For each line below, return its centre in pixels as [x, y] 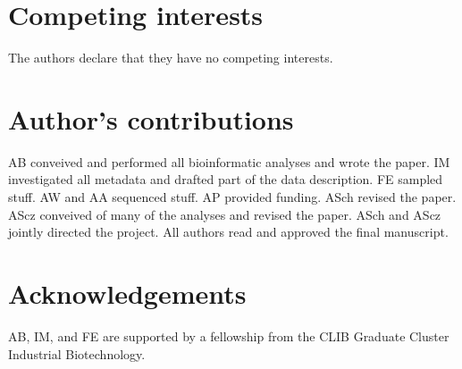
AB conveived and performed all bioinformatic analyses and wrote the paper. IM [229, 161]
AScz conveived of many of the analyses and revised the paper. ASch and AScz [225, 214]
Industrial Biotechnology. [77, 353]
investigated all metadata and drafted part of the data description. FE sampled [226, 179]
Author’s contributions [151, 118]
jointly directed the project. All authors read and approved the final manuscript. [228, 232]
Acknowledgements [127, 293]
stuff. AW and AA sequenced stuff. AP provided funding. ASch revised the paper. [232, 197]
